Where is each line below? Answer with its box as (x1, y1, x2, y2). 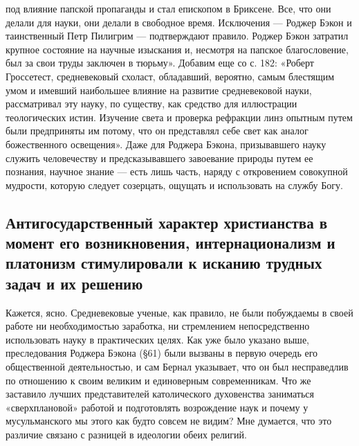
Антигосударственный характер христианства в (6, 211, 328, 233)
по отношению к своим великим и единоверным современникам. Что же (6, 373, 311, 387)
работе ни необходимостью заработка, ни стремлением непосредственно (6, 319, 310, 333)
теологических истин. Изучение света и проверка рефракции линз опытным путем (6, 109, 353, 124)
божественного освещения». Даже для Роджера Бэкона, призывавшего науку (6, 136, 326, 151)
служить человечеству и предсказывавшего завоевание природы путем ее (6, 150, 313, 165)
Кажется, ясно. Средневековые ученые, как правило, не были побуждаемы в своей (6, 305, 353, 319)
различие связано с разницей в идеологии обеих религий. (6, 427, 247, 442)
